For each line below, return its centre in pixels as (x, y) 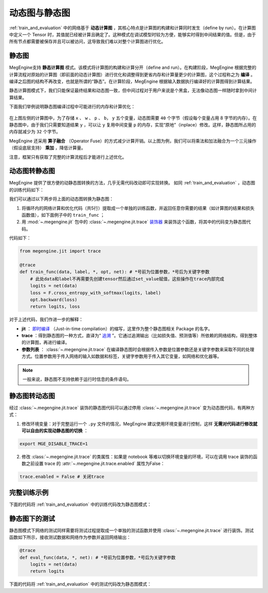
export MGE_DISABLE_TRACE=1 (54, 444)
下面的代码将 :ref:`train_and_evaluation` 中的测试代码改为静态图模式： (80, 584)
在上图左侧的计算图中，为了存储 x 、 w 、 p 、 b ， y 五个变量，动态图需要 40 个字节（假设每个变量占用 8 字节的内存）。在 (133, 118)
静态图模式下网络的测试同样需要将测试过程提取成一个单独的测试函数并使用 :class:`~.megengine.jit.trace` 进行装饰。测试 (132, 530)
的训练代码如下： (27, 190)
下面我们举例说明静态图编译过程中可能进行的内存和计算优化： (72, 107)
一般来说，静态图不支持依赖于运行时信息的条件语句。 (77, 379)
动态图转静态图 (32, 171)
